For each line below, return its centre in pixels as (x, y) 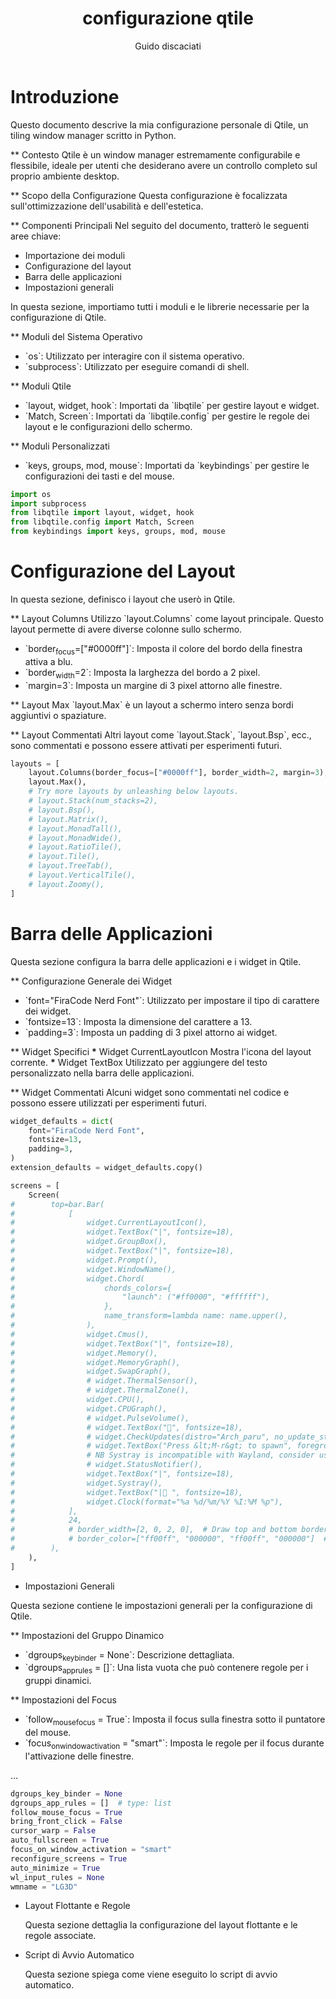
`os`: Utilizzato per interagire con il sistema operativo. (134, 356)
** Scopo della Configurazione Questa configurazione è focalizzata (149, 195)
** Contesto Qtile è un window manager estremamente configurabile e (155, 154)
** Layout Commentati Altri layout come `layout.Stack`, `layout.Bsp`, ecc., (161, 734)
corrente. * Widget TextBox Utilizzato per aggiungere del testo (139, 1062)
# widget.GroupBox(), (89, 1242)
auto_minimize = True (55, 1868)
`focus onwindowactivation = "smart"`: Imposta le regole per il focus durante (174, 1744)
